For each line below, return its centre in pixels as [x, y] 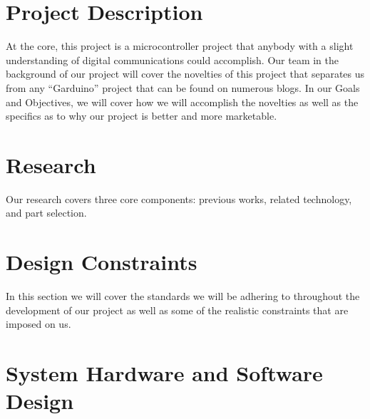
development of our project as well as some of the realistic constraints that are [177, 310]
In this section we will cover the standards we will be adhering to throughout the [183, 296]
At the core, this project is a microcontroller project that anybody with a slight [180, 46]
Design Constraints [102, 262]
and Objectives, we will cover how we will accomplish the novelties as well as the [182, 102]
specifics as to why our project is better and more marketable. [142, 116]
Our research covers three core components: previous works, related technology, [179, 198]
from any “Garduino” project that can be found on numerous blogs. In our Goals [183, 87]
